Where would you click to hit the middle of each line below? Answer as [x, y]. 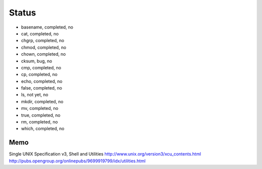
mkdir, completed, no [42, 101]
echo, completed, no [42, 81]
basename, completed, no [47, 27]
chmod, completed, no [44, 47]
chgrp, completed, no [43, 41]
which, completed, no [43, 129]
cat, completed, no [40, 33]
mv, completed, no [40, 108]
